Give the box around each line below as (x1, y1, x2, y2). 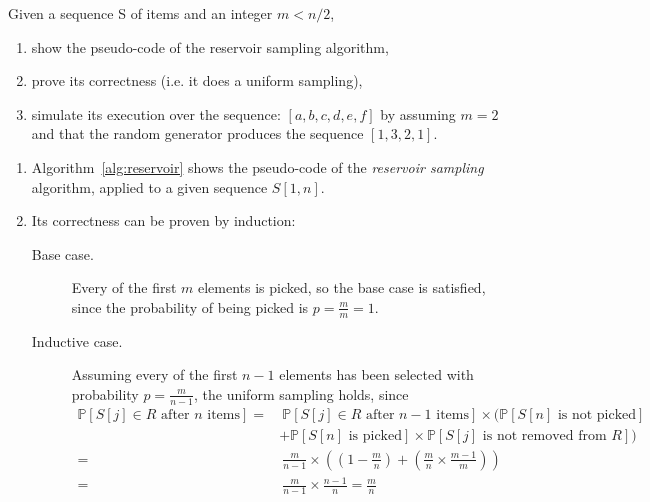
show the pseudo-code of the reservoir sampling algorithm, (31, 36, 389, 57)
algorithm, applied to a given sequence (31, 176, 268, 197)
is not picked (557, 407, 637, 422)
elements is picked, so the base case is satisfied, (198, 277, 486, 298)
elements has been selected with (279, 364, 474, 385)
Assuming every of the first (71, 364, 238, 385)
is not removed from (482, 428, 607, 443)
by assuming (380, 103, 456, 124)
